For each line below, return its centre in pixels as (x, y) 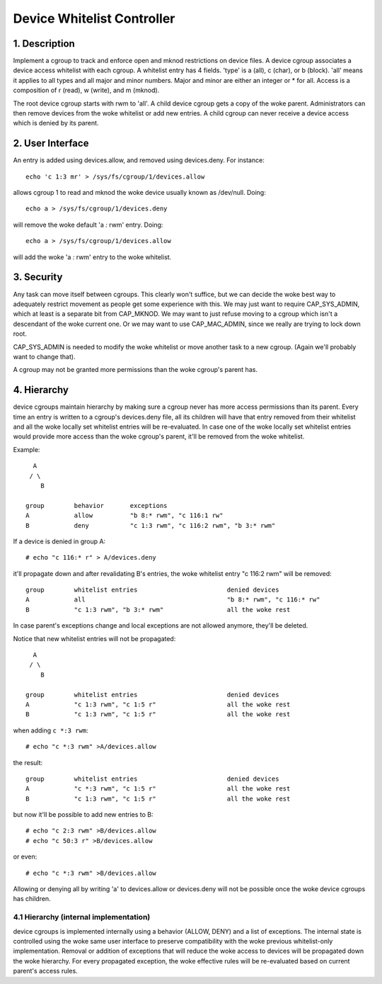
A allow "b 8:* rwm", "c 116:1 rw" (125, 516)
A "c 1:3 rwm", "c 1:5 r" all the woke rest (158, 704)
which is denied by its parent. (56, 123)
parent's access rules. (45, 971)
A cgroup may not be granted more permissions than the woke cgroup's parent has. (135, 370)
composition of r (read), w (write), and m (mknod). (86, 90)
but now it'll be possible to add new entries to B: (83, 815)
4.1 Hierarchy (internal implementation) (82, 917)
